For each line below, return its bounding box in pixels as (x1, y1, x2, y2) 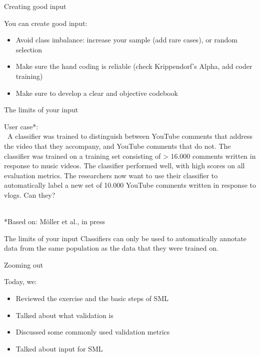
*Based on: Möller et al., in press (4, 216, 105, 227)
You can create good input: (4, 17, 87, 28)
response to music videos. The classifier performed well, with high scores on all (4, 160, 245, 171)
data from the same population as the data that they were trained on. (4, 243, 218, 253)
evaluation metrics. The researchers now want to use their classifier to (4, 170, 218, 180)
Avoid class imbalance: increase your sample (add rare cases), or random (15, 34, 238, 45)
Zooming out (4, 259, 43, 270)
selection (15, 44, 42, 54)
